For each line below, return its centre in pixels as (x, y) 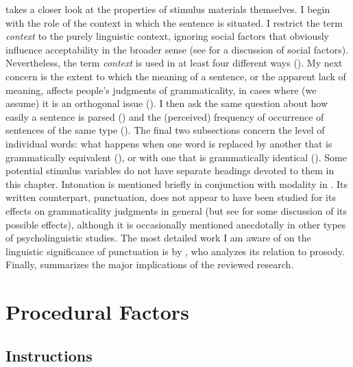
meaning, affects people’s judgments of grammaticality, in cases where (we (161, 90)
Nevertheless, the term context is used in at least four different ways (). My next (174, 63)
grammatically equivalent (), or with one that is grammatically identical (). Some (176, 157)
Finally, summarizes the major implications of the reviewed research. (150, 264)
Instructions (49, 355)
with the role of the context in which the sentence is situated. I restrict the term (174, 22)
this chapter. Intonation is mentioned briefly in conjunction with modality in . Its (176, 183)
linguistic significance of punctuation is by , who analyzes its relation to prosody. (175, 251)
